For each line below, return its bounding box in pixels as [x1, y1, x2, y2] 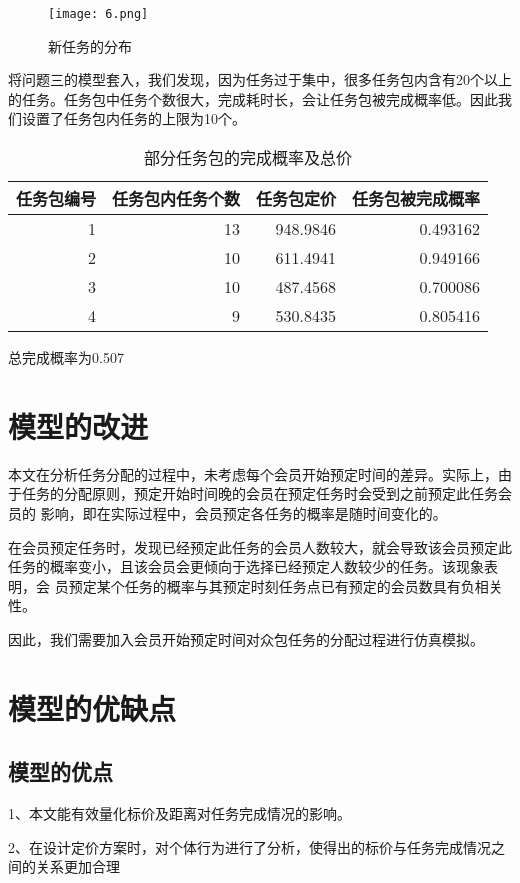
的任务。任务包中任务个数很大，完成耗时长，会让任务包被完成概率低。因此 [8, 88, 498, 109]
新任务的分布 [48, 35, 132, 56]
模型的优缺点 [8, 687, 177, 728]
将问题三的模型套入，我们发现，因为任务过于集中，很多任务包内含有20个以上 [8, 69, 512, 90]
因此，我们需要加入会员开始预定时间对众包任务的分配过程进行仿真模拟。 [8, 628, 484, 649]
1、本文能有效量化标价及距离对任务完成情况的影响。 [8, 803, 351, 824]
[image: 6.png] [48, 7, 149, 21]
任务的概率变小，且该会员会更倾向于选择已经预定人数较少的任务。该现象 [8, 556, 484, 577]
